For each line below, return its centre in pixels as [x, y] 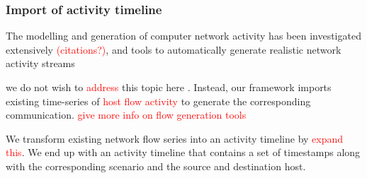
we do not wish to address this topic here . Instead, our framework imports [169, 87]
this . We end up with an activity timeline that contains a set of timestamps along [183, 152]
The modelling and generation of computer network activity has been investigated [183, 36]
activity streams [40, 63]
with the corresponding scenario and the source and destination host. [156, 166]
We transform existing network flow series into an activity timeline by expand [175, 138]
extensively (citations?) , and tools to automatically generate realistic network [174, 49]
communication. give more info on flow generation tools [126, 115]
